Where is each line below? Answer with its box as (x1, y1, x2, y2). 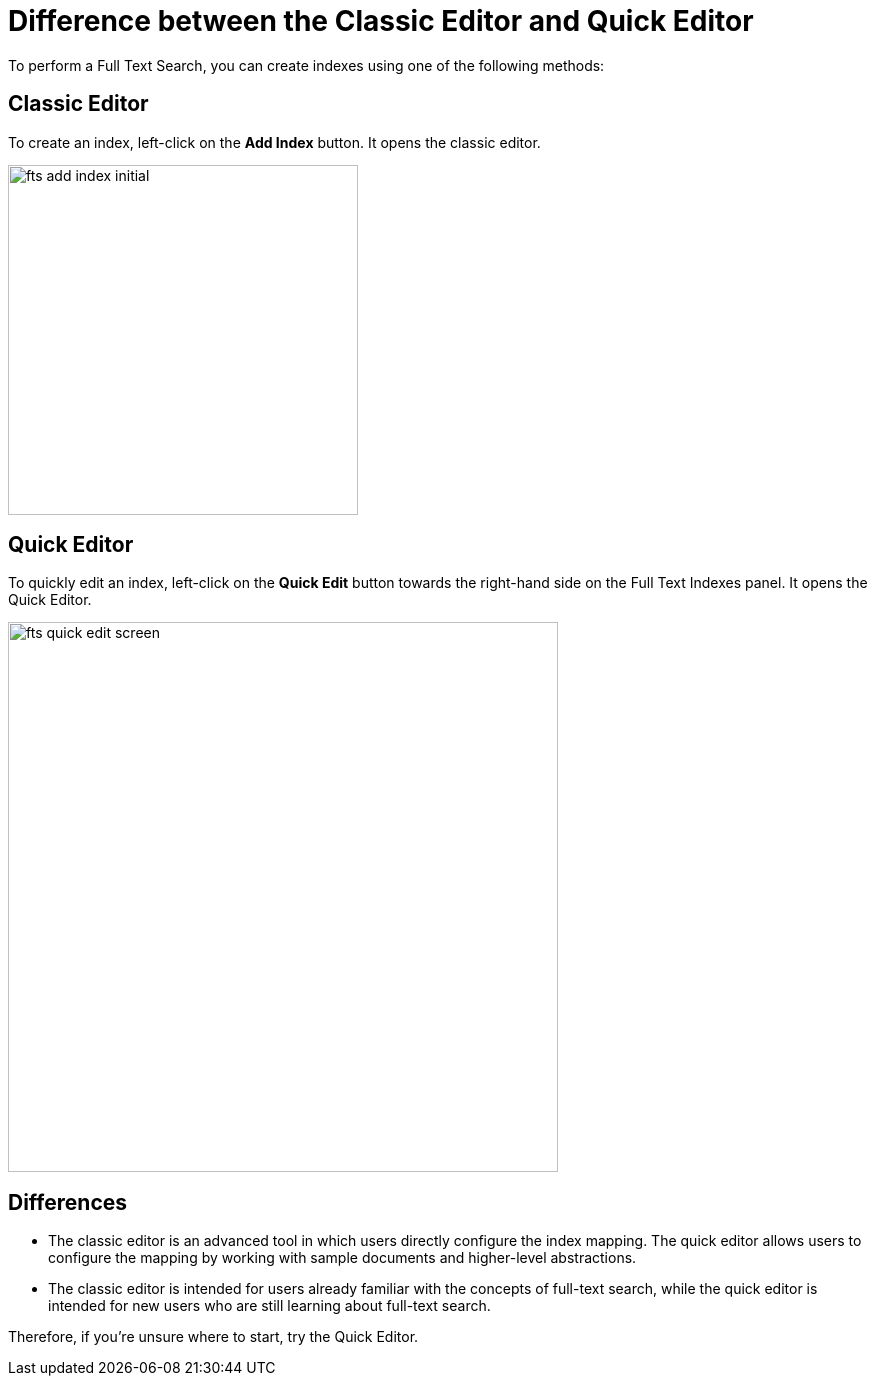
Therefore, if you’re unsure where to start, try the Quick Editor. (8, 1328, 419, 1346)
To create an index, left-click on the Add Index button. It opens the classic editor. (8, 133, 541, 151)
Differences (8, 1189, 128, 1215)
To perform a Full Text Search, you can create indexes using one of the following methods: (8, 56, 605, 74)
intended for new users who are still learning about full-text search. (48, 1297, 491, 1315)
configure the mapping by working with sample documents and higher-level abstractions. (48, 1249, 637, 1267)
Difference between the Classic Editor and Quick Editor (8, 4, 754, 38)
